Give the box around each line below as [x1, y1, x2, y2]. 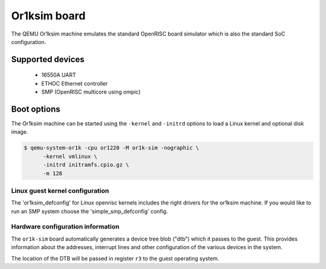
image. [11, 128, 28, 136]
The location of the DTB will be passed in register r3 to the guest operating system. [11, 255, 220, 262]
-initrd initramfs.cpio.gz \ [43, 162, 129, 168]
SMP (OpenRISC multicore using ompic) [41, 88, 141, 96]
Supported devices [11, 54, 85, 65]
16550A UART [41, 71, 77, 78]
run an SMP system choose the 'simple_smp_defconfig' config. [11, 207, 168, 215]
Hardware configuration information [11, 223, 120, 231]
